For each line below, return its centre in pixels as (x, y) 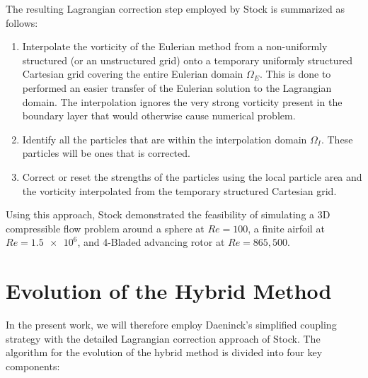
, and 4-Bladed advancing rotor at (151, 242)
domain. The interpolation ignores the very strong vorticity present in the (182, 101)
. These (337, 139)
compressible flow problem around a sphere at (105, 228)
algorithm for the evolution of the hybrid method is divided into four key (164, 352)
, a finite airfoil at (286, 228)
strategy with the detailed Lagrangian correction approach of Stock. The (163, 338)
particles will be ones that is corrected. (106, 153)
